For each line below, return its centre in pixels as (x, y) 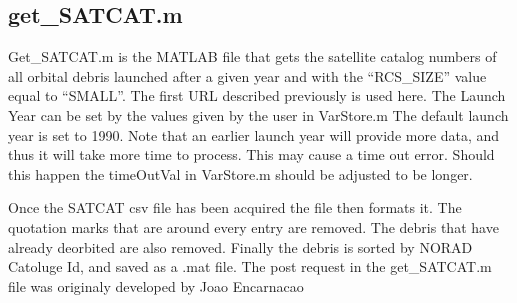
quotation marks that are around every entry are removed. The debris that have (253, 226)
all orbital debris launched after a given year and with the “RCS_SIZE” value (247, 75)
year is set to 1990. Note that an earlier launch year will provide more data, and (254, 134)
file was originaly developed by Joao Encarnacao (156, 285)
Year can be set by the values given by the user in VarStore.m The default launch (258, 114)
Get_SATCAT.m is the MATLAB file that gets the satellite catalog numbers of (252, 56)
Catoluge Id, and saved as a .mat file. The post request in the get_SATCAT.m (250, 266)
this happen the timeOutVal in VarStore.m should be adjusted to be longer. (240, 173)
